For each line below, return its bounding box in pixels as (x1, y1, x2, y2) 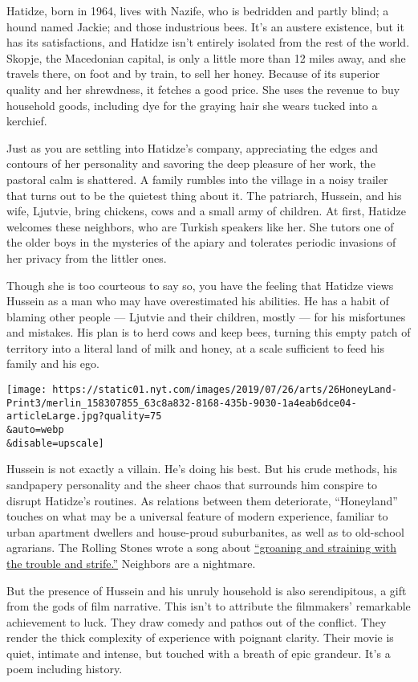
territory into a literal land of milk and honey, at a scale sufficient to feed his (6, 339, 384, 356)
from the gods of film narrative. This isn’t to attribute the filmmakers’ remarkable (6, 598, 411, 615)
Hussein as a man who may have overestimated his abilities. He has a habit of (6, 292, 389, 309)
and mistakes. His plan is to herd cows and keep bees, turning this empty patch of (6, 324, 411, 341)
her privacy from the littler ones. (6, 249, 167, 266)
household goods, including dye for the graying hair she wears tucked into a (6, 96, 378, 113)
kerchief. (6, 112, 47, 129)
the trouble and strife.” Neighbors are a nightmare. (6, 554, 256, 571)
